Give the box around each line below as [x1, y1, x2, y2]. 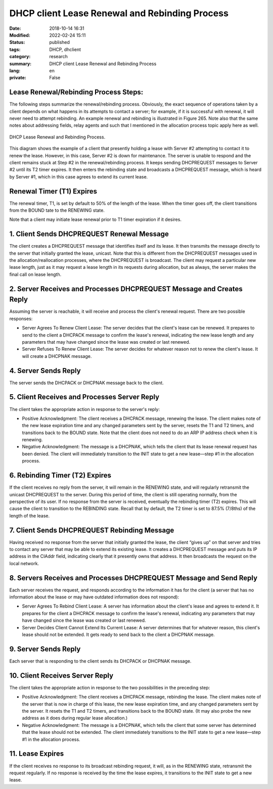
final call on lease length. [9, 271, 62, 277]
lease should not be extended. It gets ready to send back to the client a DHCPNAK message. [22, 632, 215, 638]
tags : [9, 46, 21, 53]
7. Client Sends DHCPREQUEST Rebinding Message [9, 526, 174, 534]
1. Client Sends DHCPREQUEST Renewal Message [9, 230, 169, 239]
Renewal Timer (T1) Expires [9, 187, 97, 196]
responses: [9, 315, 33, 321]
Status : [9, 39, 25, 45]
